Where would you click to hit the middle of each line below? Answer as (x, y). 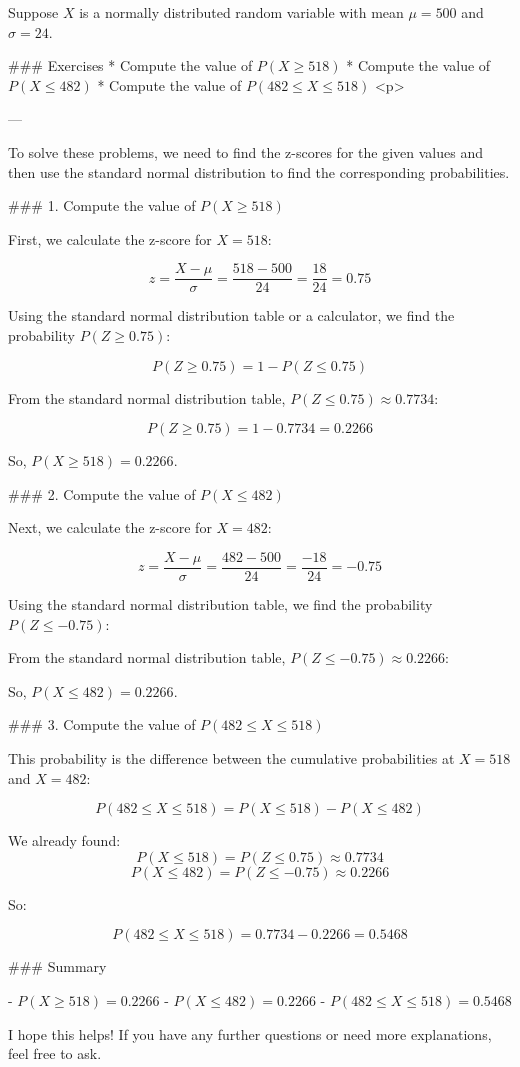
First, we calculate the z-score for (110, 238)
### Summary (57, 966)
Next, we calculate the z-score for (110, 527)
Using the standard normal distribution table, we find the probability (220, 604)
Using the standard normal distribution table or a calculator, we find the (231, 315)
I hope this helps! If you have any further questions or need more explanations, (250, 1033)
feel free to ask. (55, 1053)
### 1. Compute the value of (102, 205)
